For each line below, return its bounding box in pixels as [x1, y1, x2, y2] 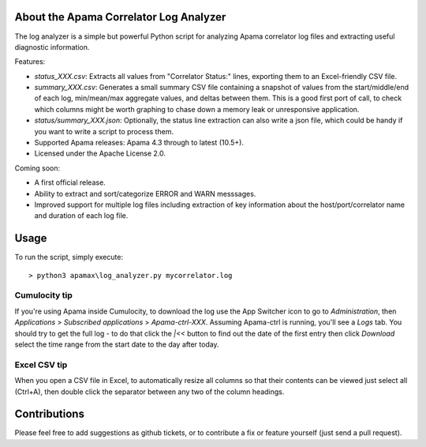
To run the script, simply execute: [14, 253, 124, 262]
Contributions [14, 408, 84, 421]
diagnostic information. [14, 42, 90, 51]
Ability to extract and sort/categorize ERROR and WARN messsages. [34, 189, 256, 198]
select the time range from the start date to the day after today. [14, 340, 220, 349]
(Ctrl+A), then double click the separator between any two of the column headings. [14, 387, 285, 396]
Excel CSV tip [14, 359, 68, 370]
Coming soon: [14, 163, 61, 173]
